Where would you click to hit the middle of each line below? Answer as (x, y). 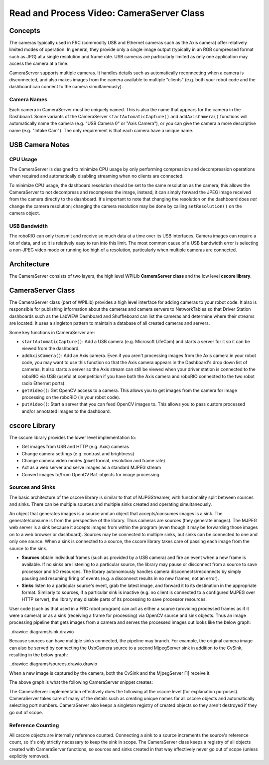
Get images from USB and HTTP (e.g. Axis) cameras (75, 447)
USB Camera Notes (39, 145)
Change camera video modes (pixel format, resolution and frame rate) (93, 460)
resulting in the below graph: (39, 655)
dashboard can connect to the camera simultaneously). (66, 87)
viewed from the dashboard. (51, 349)
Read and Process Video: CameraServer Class (107, 13)
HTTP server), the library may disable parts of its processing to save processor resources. (114, 599)
